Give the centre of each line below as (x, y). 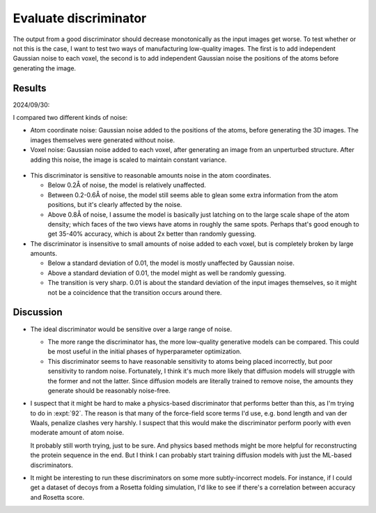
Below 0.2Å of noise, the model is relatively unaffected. (127, 185)
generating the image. (45, 68)
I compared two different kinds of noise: (70, 118)
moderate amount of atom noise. (77, 433)
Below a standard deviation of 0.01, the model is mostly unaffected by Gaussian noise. (171, 263)
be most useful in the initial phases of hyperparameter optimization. (144, 351)
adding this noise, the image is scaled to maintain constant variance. (128, 160)
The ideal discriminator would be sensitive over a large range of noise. (131, 329)
